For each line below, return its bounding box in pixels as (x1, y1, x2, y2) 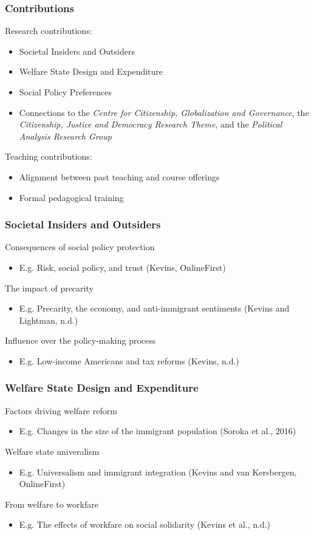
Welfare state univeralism (5, 445, 100, 457)
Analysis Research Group (19, 129, 112, 142)
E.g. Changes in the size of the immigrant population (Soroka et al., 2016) (19, 424, 296, 437)
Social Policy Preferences (19, 86, 112, 98)
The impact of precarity (5, 281, 94, 294)
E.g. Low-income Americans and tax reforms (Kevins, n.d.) (19, 354, 239, 367)
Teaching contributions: (5, 150, 92, 163)
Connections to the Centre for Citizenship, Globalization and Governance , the (19, 106, 309, 118)
